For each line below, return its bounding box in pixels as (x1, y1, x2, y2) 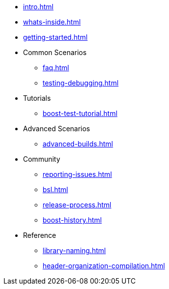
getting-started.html (23, 33, 88, 41)
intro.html (23, 2, 54, 11)
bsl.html (43, 185, 68, 194)
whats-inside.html (23, 18, 81, 26)
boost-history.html (43, 216, 102, 224)
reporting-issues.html (43, 170, 112, 178)
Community (23, 155, 60, 163)
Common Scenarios (23, 48, 87, 57)
